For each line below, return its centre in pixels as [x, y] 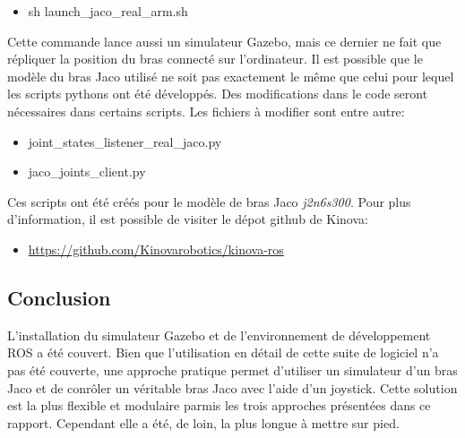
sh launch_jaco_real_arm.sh [108, 11]
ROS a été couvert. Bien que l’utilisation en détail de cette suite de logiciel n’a [223, 352]
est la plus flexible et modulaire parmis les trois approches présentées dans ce [219, 405]
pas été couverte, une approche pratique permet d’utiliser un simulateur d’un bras [232, 369]
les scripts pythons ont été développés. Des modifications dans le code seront [218, 94]
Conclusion [59, 297]
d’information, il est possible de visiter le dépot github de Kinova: [188, 219]
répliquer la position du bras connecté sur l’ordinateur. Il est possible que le [215, 59]
